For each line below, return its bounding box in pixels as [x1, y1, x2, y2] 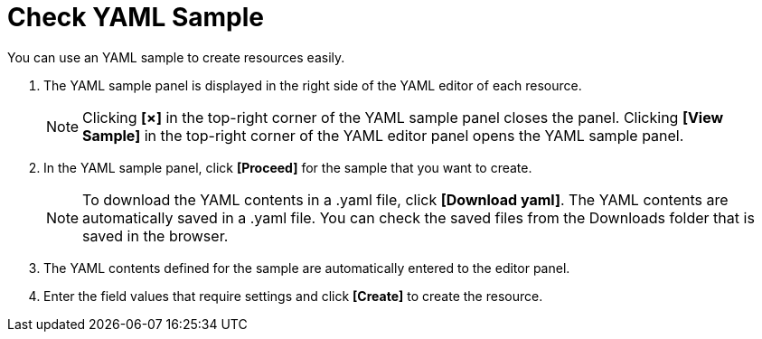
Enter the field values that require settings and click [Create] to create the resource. [43, 287, 543, 304]
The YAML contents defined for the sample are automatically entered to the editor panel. [43, 259, 570, 276]
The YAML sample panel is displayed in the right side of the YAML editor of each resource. [43, 77, 582, 93]
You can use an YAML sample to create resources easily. [7, 49, 345, 65]
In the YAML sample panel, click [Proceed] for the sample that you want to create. [43, 159, 532, 175]
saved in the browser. [82, 226, 229, 245]
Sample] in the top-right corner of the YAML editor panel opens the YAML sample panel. [82, 126, 684, 145]
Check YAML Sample [7, 2, 264, 33]
